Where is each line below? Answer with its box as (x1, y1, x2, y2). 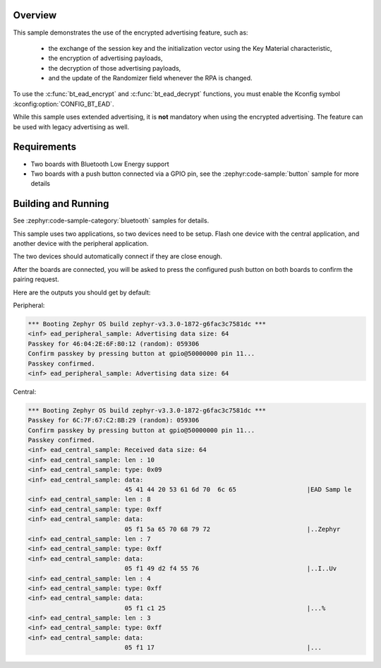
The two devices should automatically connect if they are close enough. (13, 252, 222, 261)
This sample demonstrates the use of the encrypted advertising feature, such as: (13, 28, 248, 37)
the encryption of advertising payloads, (48, 54, 163, 63)
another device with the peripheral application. (13, 239, 149, 248)
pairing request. (13, 275, 59, 284)
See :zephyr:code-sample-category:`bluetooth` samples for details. (13, 216, 210, 225)
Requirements (13, 141, 77, 153)
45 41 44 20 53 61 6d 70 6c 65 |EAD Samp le (124, 486, 352, 494)
